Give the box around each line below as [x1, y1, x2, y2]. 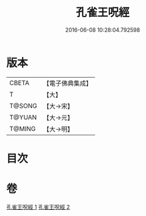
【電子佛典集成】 [43, 79, 93, 88]
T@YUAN [9, 113, 37, 121]
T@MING [9, 124, 36, 133]
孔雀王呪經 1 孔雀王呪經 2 [6, 203, 70, 210]
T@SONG [9, 102, 38, 110]
